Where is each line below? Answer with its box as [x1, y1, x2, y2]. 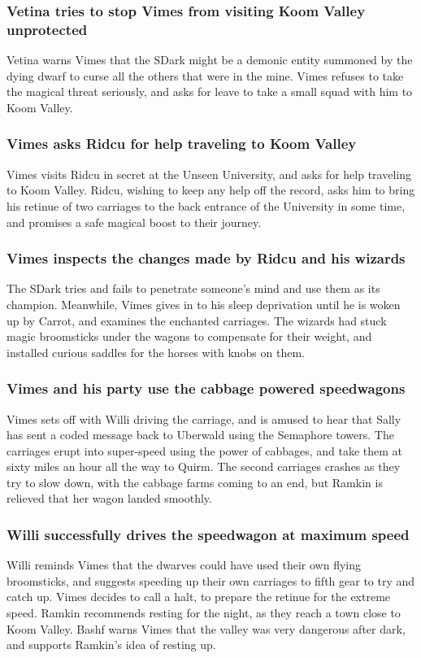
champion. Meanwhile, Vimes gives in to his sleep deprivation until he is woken [7, 295, 401, 312]
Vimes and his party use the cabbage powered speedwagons [7, 378, 406, 399]
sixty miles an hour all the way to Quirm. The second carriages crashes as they [7, 458, 401, 475]
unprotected [7, 19, 88, 39]
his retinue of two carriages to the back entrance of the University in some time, [7, 197, 406, 214]
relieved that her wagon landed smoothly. [7, 490, 212, 507]
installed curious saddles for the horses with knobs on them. [7, 343, 305, 360]
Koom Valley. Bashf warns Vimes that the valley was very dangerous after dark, [7, 620, 406, 637]
